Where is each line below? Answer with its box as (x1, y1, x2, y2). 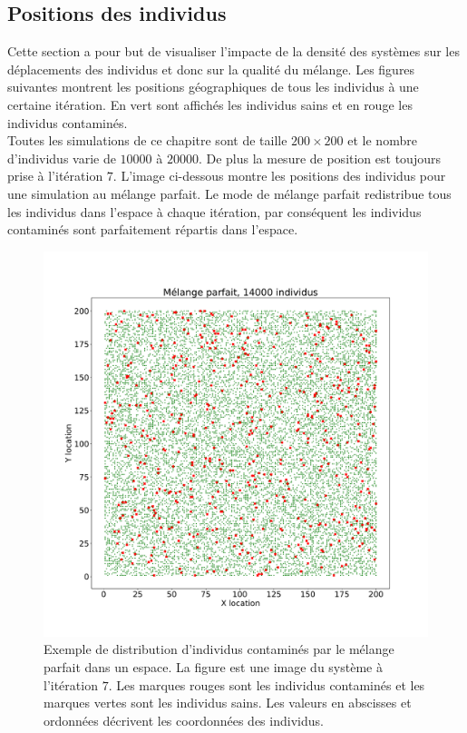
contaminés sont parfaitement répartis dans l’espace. (7, 220, 298, 239)
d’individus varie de (7, 148, 116, 167)
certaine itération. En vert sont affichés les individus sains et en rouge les (7, 94, 413, 114)
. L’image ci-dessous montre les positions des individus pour (112, 166, 446, 185)
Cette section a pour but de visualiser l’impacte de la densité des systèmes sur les (7, 42, 460, 61)
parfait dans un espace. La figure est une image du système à (44, 657, 383, 676)
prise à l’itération (7, 166, 103, 185)
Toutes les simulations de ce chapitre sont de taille (7, 131, 287, 150)
